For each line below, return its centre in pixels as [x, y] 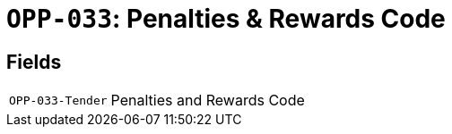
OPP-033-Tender [58, 100]
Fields [34, 62]
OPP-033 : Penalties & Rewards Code [226, 19]
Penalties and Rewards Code [208, 100]
